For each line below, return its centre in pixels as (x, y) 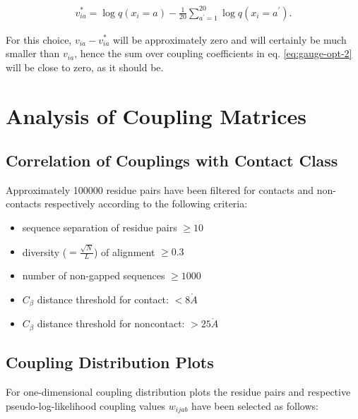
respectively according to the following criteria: (146, 204)
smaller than (33, 53)
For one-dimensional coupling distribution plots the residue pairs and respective (178, 391)
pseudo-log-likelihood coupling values (86, 405)
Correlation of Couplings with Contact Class (172, 160)
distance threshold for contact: (103, 299)
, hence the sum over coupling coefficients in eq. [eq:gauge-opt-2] (213, 53)
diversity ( (44, 251)
